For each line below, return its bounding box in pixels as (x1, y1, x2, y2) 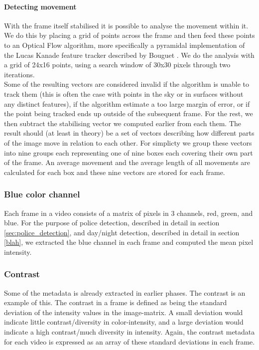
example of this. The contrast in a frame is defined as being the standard (4, 297, 227, 308)
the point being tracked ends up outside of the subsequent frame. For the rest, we (4, 108, 253, 119)
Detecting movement (4, 1, 77, 11)
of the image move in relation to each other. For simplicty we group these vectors (4, 137, 252, 148)
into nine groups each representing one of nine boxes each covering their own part (4, 147, 253, 158)
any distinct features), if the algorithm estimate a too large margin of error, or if (4, 98, 250, 109)
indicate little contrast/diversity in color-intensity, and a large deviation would (4, 317, 244, 327)
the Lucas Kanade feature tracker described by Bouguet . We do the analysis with (4, 49, 255, 60)
